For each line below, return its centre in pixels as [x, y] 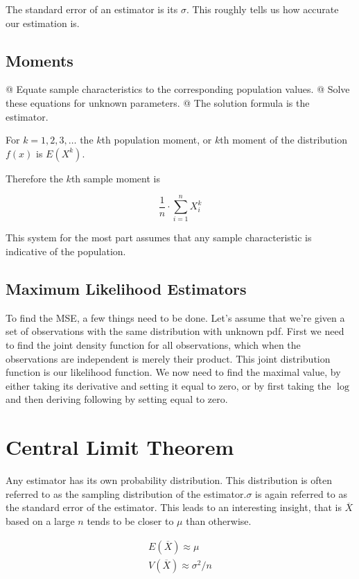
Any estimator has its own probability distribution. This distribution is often [169, 480]
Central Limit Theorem [120, 447]
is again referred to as [301, 493]
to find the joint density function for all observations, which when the [153, 345]
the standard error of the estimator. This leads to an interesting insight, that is [174, 507]
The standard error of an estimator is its [92, 9]
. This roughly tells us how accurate [262, 9]
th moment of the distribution [283, 140]
